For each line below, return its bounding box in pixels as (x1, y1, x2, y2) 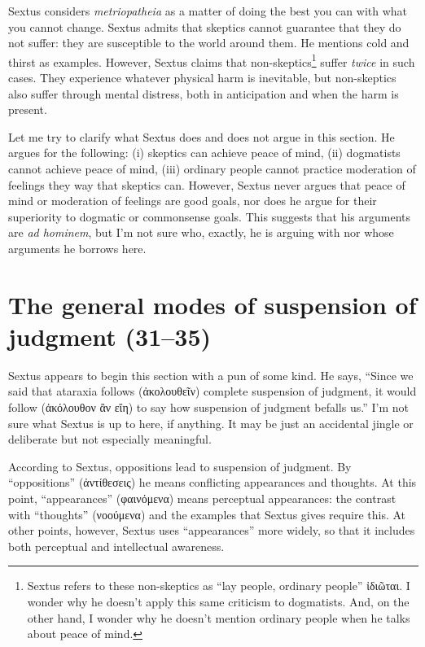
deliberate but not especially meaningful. (8, 431, 212, 448)
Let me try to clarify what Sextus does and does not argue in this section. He (8, 128, 395, 145)
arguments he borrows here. (8, 239, 147, 256)
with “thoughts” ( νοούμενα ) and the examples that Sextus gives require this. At (8, 505, 405, 522)
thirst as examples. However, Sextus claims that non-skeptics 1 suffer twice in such (8, 50, 415, 70)
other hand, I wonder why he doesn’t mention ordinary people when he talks (27, 609, 410, 626)
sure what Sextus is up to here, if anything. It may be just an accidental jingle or (8, 414, 414, 431)
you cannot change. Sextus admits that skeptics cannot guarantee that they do (8, 18, 401, 35)
